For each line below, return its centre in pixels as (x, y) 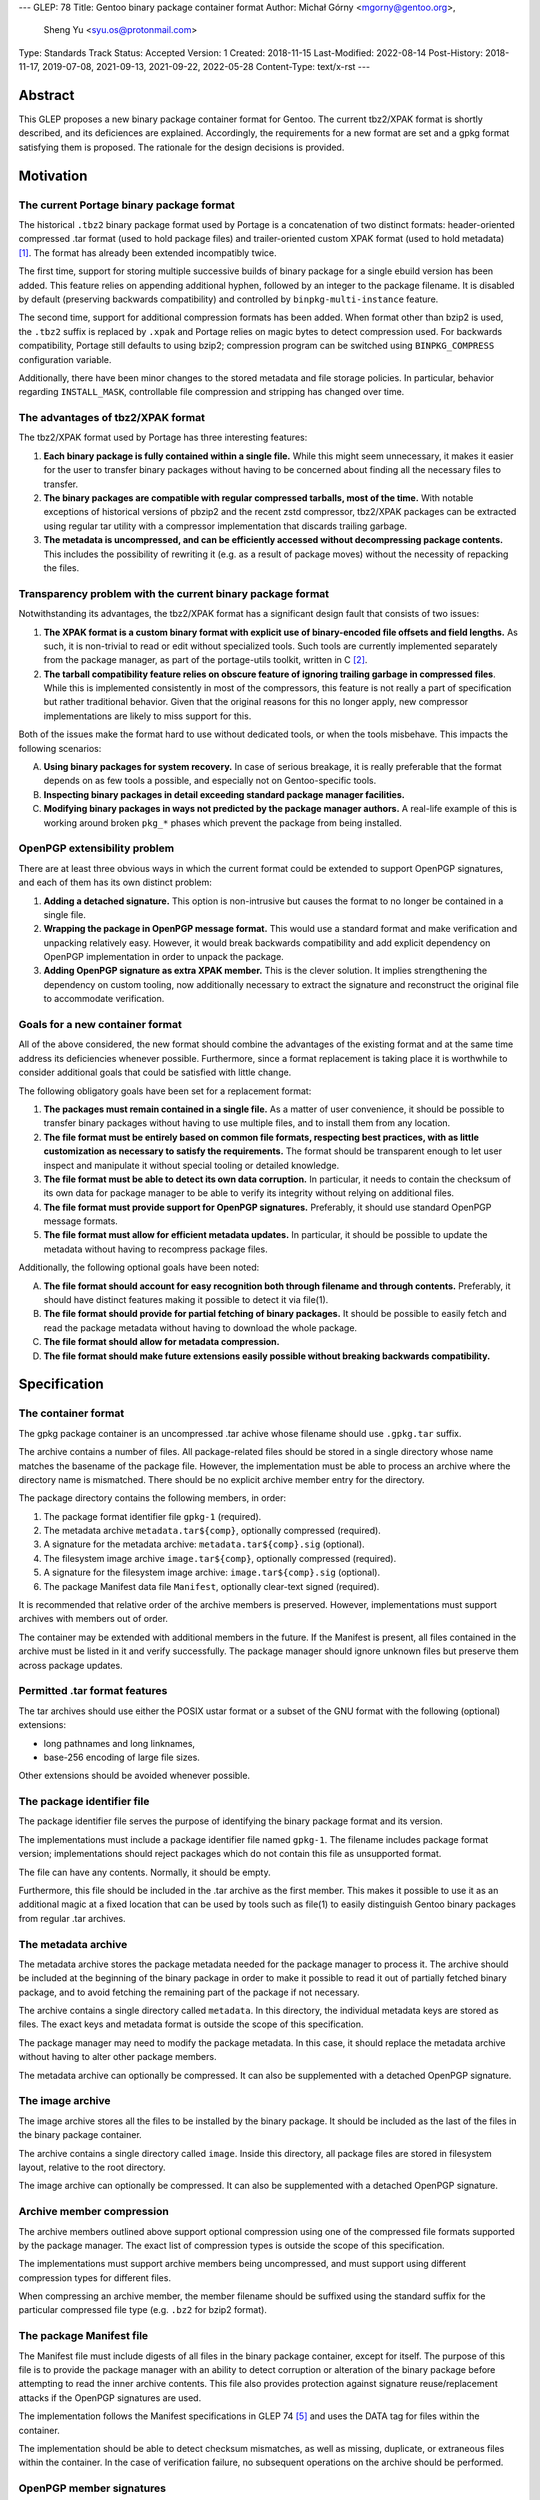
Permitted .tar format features (93, 1691)
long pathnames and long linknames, (119, 1743)
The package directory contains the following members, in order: (152, 1498)
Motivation (53, 175)
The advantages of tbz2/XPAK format (111, 418)
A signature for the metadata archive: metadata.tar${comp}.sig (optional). (204, 1544)
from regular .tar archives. (72, 1918)
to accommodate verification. (104, 999)
